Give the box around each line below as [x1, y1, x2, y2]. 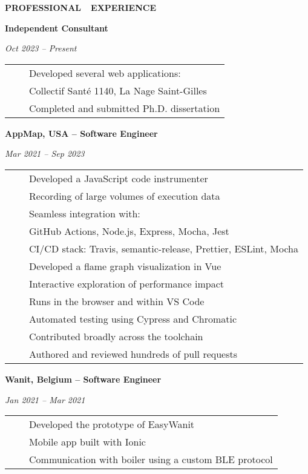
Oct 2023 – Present [5, 42, 77, 54]
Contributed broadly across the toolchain [29, 329, 203, 343]
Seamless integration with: [29, 206, 140, 220]
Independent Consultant [5, 21, 108, 34]
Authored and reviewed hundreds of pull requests [29, 346, 238, 361]
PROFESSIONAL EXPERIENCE [5, 1, 157, 13]
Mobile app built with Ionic [29, 435, 146, 449]
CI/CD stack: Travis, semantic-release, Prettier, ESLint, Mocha [29, 241, 298, 255]
